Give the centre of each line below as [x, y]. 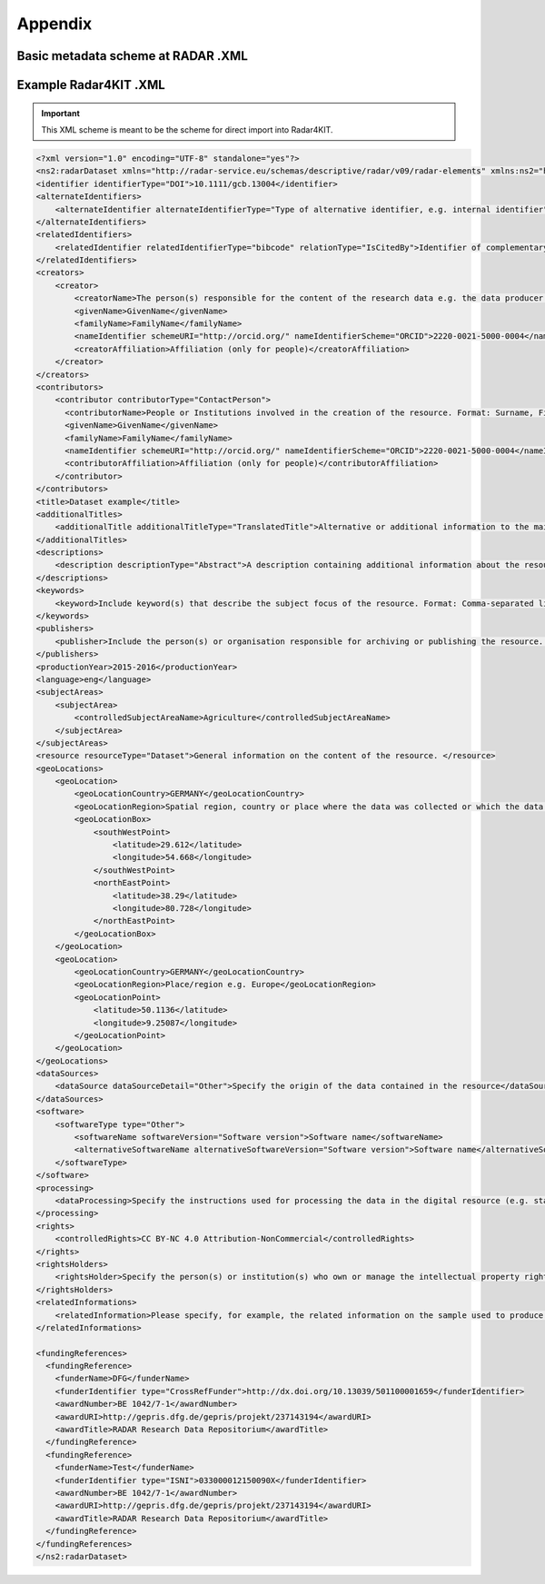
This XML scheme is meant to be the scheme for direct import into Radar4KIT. [187, 129]
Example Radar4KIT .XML [91, 85]
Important [61, 113]
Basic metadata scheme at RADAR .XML [133, 56]
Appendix [54, 24]
